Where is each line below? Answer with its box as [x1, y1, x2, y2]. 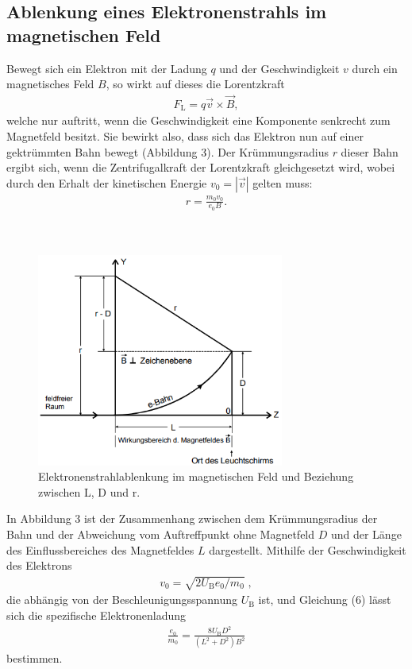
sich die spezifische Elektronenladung [6, 606, 187, 623]
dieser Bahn [341, 143, 399, 160]
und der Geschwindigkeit [219, 60, 340, 76]
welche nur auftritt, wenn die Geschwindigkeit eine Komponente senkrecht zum [6, 112, 391, 129]
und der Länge [330, 525, 402, 542]
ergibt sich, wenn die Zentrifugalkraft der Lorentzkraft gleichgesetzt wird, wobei [6, 159, 395, 176]
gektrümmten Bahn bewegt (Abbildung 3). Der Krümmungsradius [6, 143, 329, 160]
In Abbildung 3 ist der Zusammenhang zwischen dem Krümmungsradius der [6, 510, 378, 527]
